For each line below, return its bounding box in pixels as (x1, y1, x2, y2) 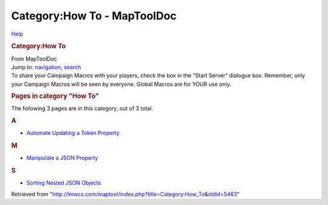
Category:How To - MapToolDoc (11, 9, 177, 22)
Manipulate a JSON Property (26, 154, 98, 161)
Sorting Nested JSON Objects (26, 179, 101, 187)
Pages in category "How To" (11, 92, 100, 100)
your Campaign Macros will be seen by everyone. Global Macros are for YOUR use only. (11, 80, 231, 88)
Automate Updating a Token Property (26, 129, 120, 137)
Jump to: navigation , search (11, 63, 81, 71)
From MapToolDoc (11, 55, 58, 62)
